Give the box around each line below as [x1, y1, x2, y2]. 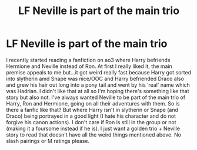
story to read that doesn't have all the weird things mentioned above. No [6, 131, 181, 138]
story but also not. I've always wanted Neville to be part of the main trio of [6, 94, 186, 101]
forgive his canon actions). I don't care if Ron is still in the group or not [6, 118, 176, 125]
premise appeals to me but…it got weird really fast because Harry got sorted [6, 69, 192, 76]
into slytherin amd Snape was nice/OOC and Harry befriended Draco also [6, 75, 184, 82]
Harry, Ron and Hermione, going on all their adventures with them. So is [6, 100, 180, 107]
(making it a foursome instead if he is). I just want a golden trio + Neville [6, 125, 181, 132]
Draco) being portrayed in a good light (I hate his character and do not [6, 112, 176, 120]
